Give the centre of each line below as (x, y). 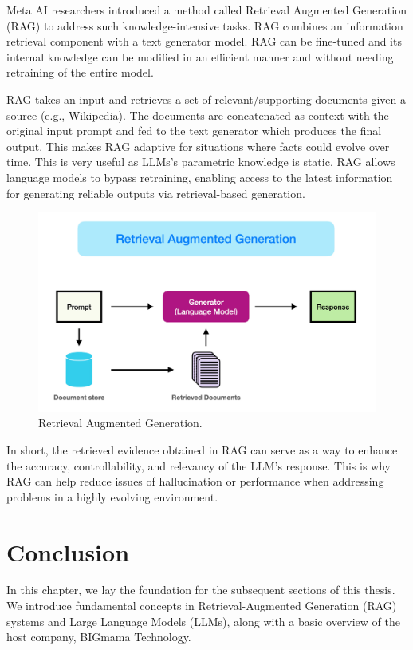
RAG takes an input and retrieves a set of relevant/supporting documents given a (206, 99)
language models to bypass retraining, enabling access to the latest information (200, 177)
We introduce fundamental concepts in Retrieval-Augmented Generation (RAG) (202, 606)
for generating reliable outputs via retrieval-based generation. (156, 193)
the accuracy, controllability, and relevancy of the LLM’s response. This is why (199, 465)
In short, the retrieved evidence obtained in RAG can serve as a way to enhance (202, 449)
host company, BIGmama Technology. (99, 637)
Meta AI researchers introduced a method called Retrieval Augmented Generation (206, 10)
